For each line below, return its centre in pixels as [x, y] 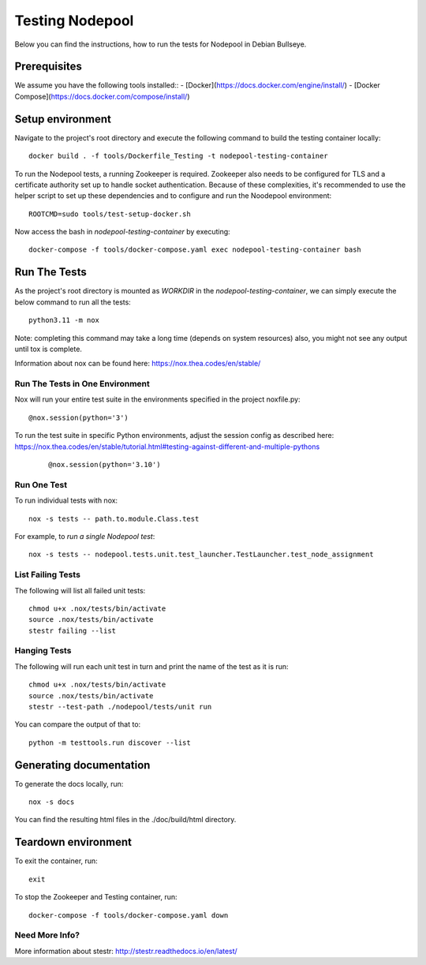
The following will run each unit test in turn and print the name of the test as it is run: [151, 666]
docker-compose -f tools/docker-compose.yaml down [129, 915]
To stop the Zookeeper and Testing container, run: [96, 897]
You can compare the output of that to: [78, 724]
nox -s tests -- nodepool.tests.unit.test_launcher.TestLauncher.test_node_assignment [201, 555]
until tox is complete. [49, 349]
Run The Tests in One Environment [82, 384]
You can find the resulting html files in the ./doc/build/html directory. [125, 820]
